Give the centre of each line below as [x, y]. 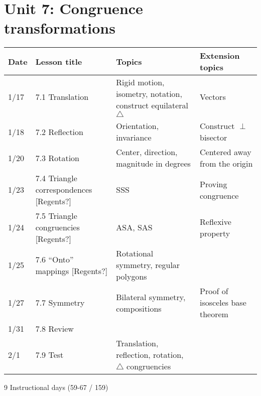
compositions [139, 308]
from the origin [226, 164]
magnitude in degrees [153, 164]
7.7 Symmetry [60, 303]
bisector [214, 138]
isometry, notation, [149, 94]
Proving [214, 184]
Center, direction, [147, 152]
